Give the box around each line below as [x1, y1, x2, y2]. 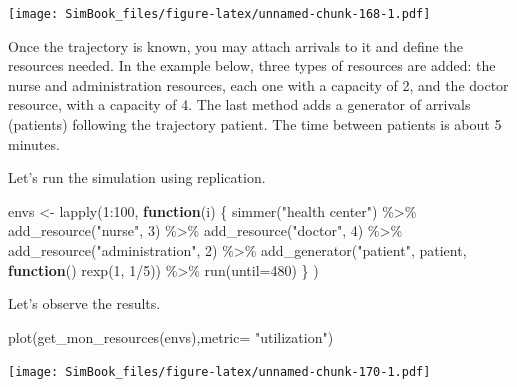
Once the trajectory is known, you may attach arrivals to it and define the [8, 35, 463, 56]
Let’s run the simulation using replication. [8, 167, 266, 188]
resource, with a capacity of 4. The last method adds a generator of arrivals [8, 94, 471, 115]
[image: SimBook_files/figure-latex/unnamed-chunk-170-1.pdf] [8, 365, 431, 380]
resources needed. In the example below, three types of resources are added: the [8, 55, 496, 76]
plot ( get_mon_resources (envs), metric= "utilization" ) [8, 326, 334, 347]
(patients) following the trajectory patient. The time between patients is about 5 [8, 114, 502, 135]
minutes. [8, 133, 60, 154]
